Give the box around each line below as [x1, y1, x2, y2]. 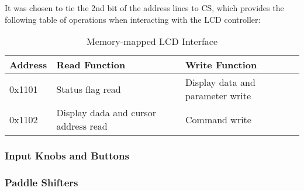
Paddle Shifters [5, 175, 78, 189]
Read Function [56, 58, 126, 72]
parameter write [185, 89, 251, 103]
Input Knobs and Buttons [5, 148, 129, 163]
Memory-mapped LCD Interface [86, 34, 218, 48]
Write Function [185, 58, 257, 72]
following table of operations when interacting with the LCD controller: [5, 13, 261, 25]
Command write [185, 112, 251, 126]
